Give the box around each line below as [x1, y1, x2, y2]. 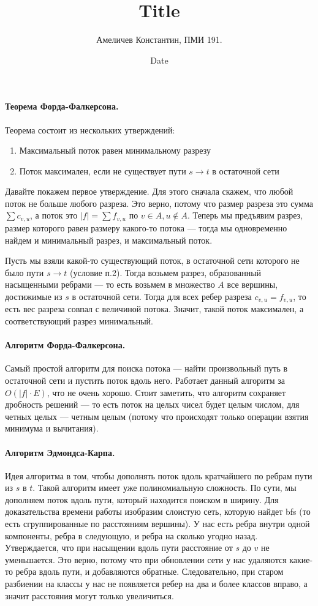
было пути [5, 266, 44, 279]
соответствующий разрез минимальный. [5, 314, 153, 327]
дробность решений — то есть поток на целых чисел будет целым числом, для [5, 398, 300, 411]
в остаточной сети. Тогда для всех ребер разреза [72, 290, 252, 302]
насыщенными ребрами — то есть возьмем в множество [5, 278, 215, 291]
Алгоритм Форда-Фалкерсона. [5, 339, 126, 351]
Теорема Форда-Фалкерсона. [5, 100, 119, 113]
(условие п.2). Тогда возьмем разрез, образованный [69, 266, 262, 279]
